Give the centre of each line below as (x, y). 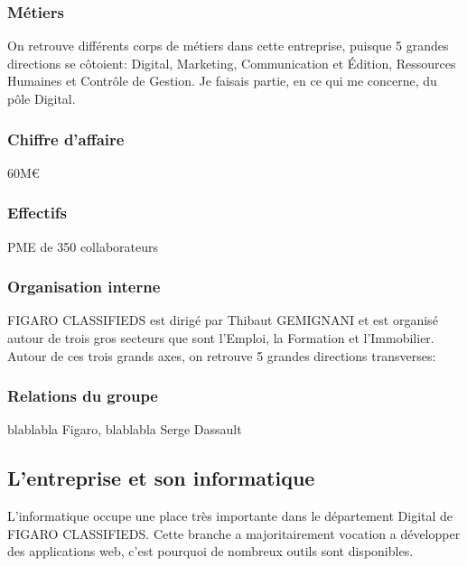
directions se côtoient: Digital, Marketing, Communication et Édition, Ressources (232, 63)
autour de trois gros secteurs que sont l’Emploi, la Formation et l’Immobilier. (221, 338)
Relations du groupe (83, 396)
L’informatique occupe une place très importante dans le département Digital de (230, 516)
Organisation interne (84, 287)
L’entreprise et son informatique (161, 478)
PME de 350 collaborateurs (83, 246)
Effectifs (37, 213)
